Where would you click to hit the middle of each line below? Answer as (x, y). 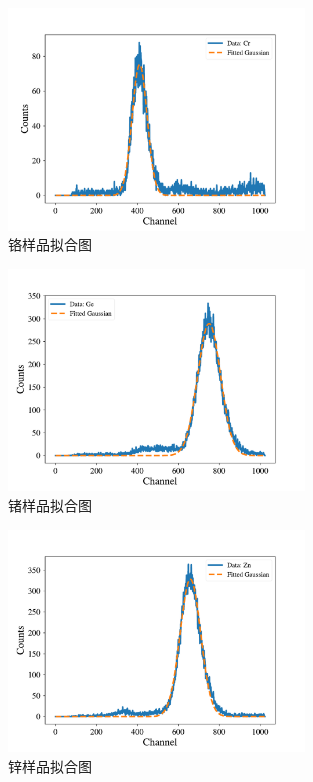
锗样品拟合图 (50, 504)
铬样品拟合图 (50, 244)
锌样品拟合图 (50, 765)
